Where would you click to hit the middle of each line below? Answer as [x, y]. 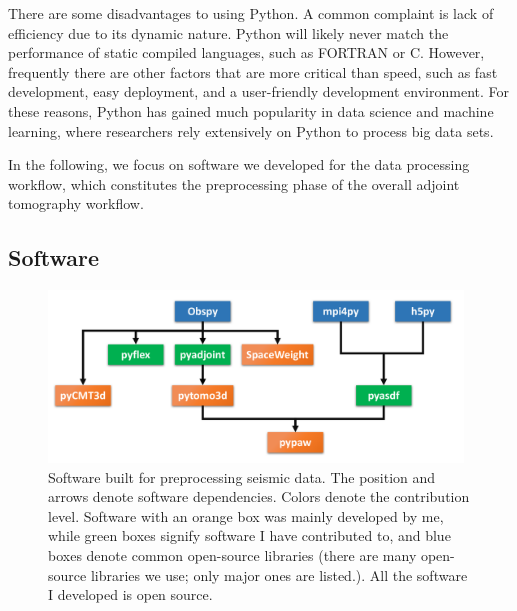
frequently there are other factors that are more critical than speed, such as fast [253, 71]
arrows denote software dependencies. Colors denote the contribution [259, 496]
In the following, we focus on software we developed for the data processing [239, 164]
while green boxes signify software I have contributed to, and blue [249, 535]
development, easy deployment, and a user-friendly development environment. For [259, 91]
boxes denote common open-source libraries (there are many [232, 554]
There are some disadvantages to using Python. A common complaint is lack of [251, 13]
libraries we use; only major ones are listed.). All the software [279, 574]
